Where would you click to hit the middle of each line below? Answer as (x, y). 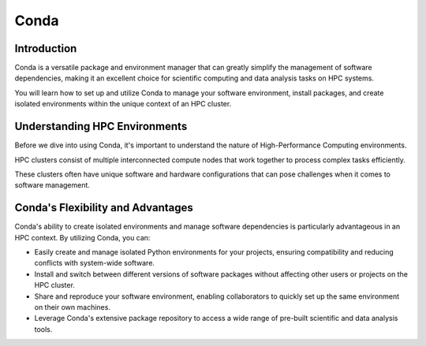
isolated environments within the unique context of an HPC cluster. (123, 104)
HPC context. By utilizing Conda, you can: (82, 237)
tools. (43, 329)
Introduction (46, 48)
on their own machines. (72, 307)
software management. (52, 185)
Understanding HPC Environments (101, 126)
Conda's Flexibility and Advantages (104, 208)
